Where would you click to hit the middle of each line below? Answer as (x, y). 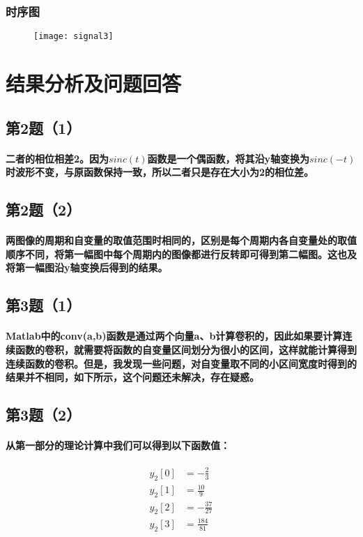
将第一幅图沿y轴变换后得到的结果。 (87, 267)
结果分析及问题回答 (94, 83)
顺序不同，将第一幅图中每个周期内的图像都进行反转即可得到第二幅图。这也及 (181, 254)
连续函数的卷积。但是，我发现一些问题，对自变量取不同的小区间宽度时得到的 (181, 363)
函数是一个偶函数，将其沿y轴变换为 (228, 158)
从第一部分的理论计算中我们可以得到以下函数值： (118, 445)
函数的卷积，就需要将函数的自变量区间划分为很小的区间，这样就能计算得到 (186, 349)
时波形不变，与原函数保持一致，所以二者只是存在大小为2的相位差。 (160, 172)
